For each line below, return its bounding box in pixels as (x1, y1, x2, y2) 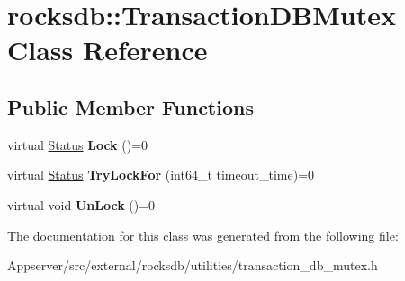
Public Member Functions (7, 92, 254, 120)
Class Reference (7, 31, 208, 68)
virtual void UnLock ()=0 (7, 195, 156, 214)
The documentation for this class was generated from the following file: (7, 225, 399, 244)
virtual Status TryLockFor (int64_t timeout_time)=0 (7, 165, 315, 184)
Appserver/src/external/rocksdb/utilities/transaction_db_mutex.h (7, 256, 378, 275)
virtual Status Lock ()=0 (7, 135, 148, 154)
